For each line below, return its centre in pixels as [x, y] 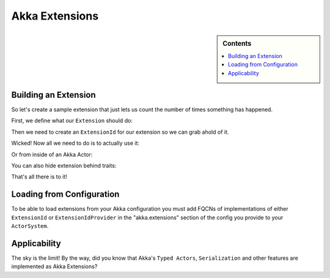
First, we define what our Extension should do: [72, 121]
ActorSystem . [30, 226]
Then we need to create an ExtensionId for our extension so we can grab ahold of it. [120, 132]
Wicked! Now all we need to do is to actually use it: [75, 143]
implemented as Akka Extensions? [54, 266]
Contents [237, 43]
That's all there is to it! [39, 177]
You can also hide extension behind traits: [64, 166]
